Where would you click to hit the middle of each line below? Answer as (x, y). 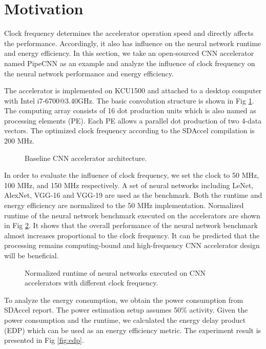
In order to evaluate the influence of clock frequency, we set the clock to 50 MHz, (132, 175)
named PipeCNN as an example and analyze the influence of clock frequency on (130, 63)
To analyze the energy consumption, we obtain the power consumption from (124, 300)
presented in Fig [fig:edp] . (44, 340)
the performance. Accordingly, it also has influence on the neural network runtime (133, 43)
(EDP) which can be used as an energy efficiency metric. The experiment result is (133, 330)
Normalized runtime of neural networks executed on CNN (115, 272)
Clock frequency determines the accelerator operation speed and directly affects (129, 33)
